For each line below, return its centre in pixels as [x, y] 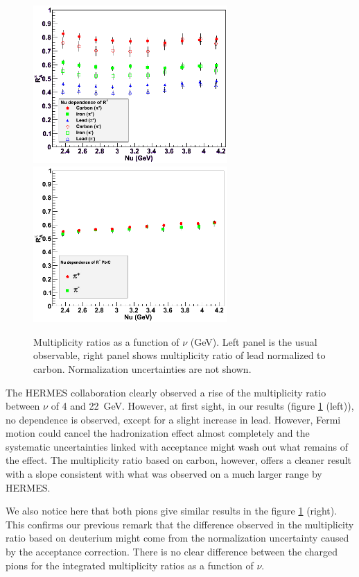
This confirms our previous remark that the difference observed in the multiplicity [180, 524]
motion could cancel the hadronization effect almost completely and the [158, 433]
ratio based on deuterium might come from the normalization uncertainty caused [177, 538]
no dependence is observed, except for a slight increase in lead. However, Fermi [173, 419]
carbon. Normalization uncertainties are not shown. [142, 368]
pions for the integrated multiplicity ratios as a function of [130, 565]
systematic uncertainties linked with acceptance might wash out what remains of [177, 446]
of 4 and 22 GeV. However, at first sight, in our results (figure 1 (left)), [202, 406]
